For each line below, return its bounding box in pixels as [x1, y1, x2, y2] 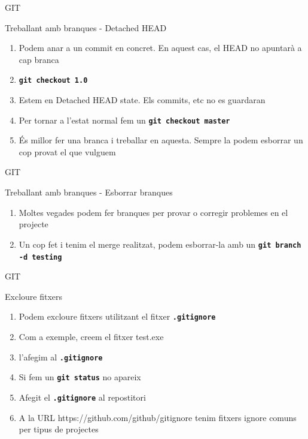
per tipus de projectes [19, 423, 99, 435]
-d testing [19, 252, 62, 261]
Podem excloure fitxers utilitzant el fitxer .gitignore [19, 310, 216, 323]
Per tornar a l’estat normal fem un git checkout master [19, 113, 230, 126]
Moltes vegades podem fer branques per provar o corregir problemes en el [19, 206, 288, 218]
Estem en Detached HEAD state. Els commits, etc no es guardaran [19, 94, 266, 106]
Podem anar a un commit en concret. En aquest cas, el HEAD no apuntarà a [19, 41, 302, 54]
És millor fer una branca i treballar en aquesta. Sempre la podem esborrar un [19, 134, 303, 146]
